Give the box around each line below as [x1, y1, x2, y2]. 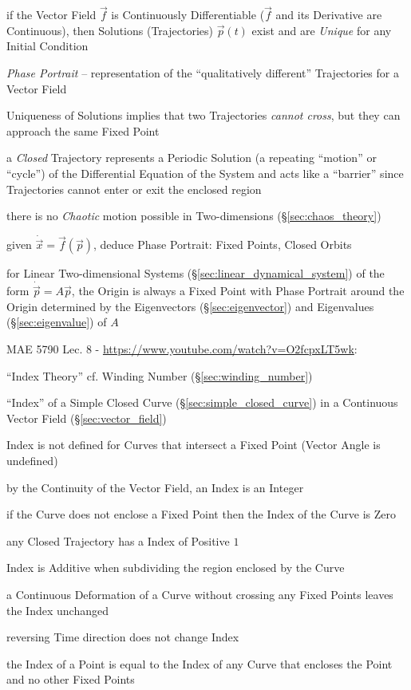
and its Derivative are [275, 6, 382, 23]
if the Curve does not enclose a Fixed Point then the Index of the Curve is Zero [6, 506, 396, 522]
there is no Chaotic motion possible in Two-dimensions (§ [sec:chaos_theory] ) [6, 207, 381, 224]
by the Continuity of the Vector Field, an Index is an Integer [6, 479, 304, 495]
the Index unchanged [6, 601, 109, 618]
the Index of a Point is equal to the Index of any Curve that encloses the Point [6, 655, 393, 672]
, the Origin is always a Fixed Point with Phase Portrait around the [71, 282, 405, 299]
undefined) [6, 451, 58, 468]
